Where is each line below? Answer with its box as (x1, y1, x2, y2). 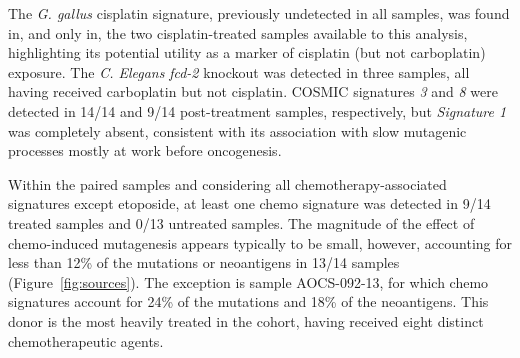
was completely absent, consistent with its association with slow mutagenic (8, 120, 467, 141)
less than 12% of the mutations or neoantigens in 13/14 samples (8, 252, 400, 273)
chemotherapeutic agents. (8, 330, 164, 351)
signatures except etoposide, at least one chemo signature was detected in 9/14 (8, 193, 491, 214)
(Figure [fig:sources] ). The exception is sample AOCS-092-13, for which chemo (8, 271, 489, 292)
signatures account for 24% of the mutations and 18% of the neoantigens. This (8, 291, 489, 312)
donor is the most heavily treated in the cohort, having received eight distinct (8, 310, 484, 331)
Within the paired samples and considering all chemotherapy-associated (8, 173, 447, 194)
